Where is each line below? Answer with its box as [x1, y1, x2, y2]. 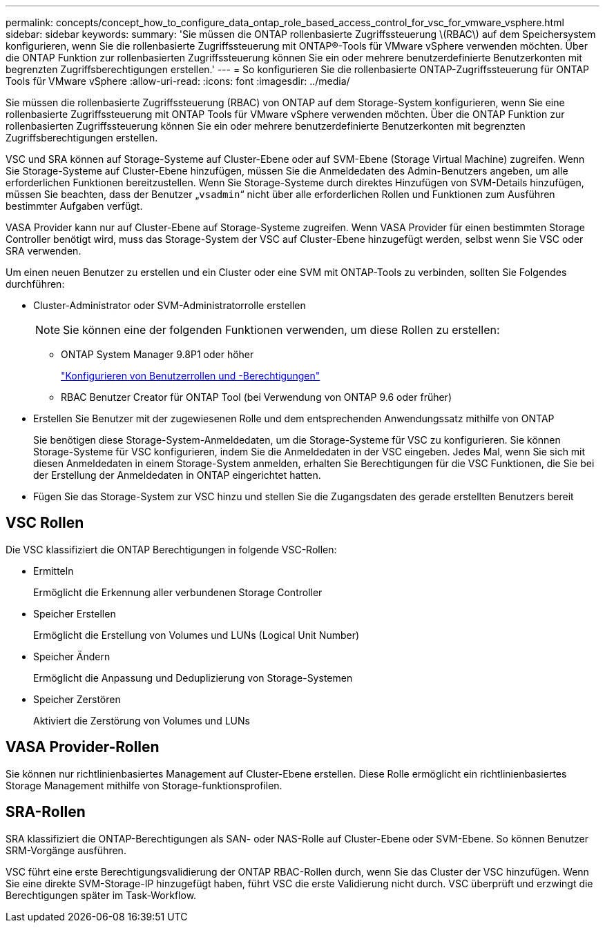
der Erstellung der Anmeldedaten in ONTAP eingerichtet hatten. [33, 469, 321, 481]
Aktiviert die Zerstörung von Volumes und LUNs [33, 714, 250, 727]
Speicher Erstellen [33, 607, 116, 620]
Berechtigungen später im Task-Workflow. [6, 889, 197, 901]
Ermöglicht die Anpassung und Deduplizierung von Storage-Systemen [33, 671, 353, 684]
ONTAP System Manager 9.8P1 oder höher [61, 348, 254, 360]
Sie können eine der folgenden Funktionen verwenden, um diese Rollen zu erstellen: [63, 323, 500, 337]
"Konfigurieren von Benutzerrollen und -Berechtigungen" [61, 370, 320, 382]
